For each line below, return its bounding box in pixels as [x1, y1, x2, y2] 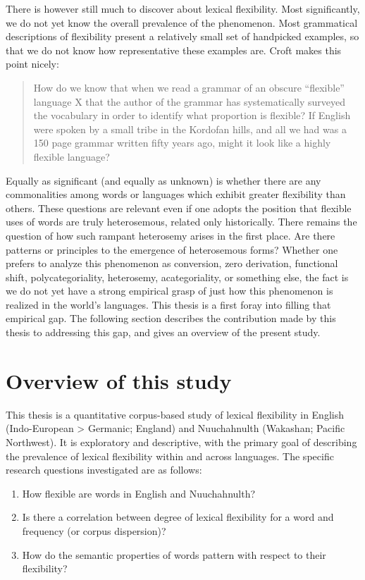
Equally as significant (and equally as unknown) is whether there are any [6, 173, 321, 187]
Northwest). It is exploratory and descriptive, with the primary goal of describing [6, 434, 357, 449]
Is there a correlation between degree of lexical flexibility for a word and [22, 510, 334, 524]
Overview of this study [6, 366, 232, 395]
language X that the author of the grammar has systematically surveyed [33, 94, 346, 109]
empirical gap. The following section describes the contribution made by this [6, 311, 336, 326]
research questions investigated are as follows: [6, 462, 202, 477]
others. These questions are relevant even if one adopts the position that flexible [6, 200, 352, 215]
